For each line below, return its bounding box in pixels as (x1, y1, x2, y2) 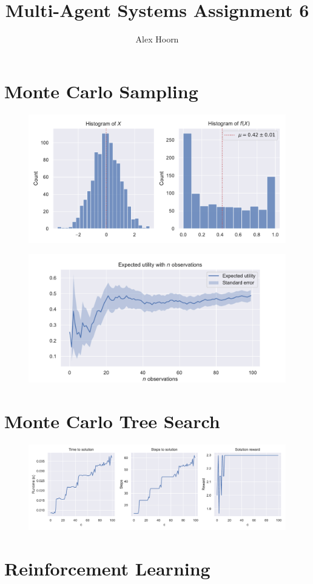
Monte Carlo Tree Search (4, 409, 220, 434)
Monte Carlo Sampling (4, 78, 198, 103)
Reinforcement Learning (4, 555, 210, 580)
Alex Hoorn (135, 33, 179, 45)
